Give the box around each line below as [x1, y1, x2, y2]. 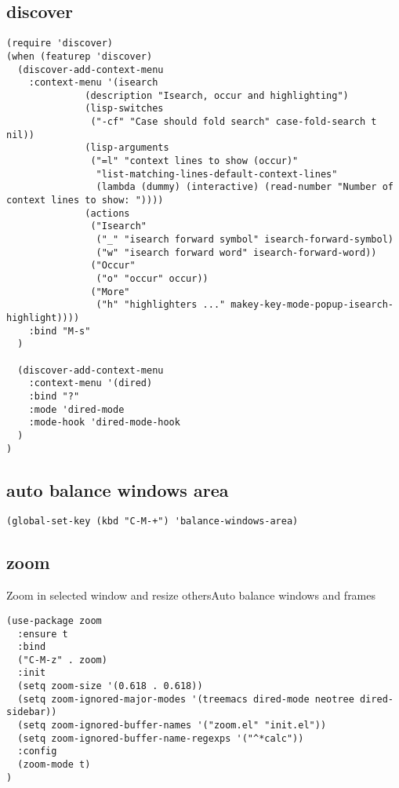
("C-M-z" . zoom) [17, 654, 107, 666]
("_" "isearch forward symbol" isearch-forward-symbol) [96, 234, 394, 246]
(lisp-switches [85, 103, 164, 115]
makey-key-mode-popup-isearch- [230, 299, 394, 311]
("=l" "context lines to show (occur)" [90, 155, 299, 167]
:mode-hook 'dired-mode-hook [28, 417, 180, 429]
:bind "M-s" [28, 325, 91, 337]
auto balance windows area [6, 477, 229, 502]
